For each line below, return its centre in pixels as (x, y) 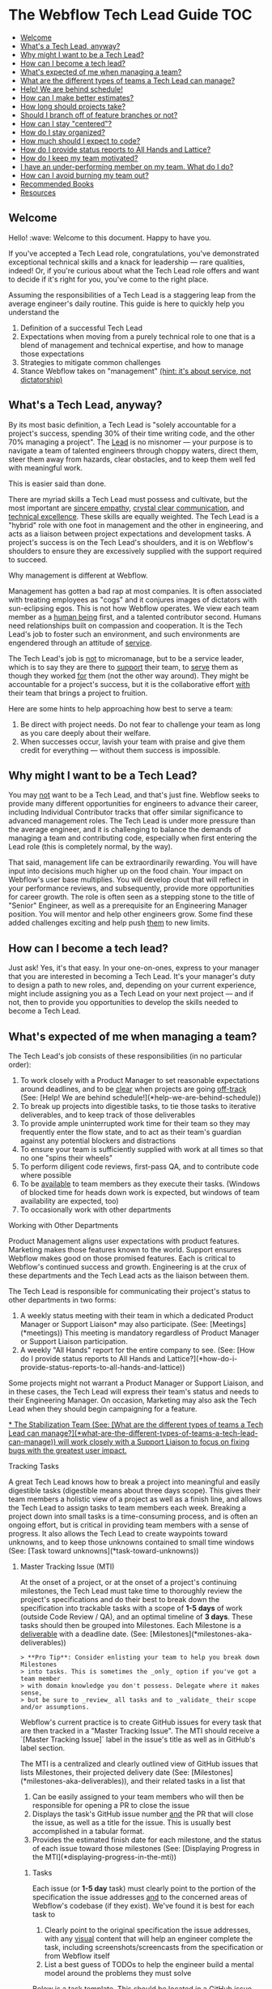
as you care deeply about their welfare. (85, 732)
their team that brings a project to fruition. (78, 693)
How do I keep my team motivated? (79, 158)
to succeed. (28, 559)
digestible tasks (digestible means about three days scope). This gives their (134, 1491)
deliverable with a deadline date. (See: (84, 1634)
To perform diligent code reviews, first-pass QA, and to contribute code (139, 1166)
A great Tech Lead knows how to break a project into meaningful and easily (134, 1482)
